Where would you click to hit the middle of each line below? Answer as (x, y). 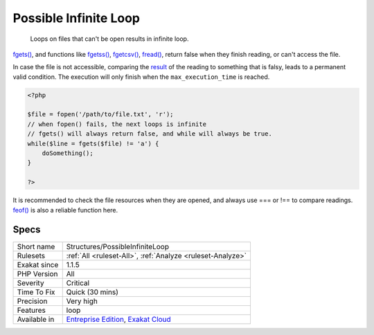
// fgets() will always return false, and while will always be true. (150, 134)
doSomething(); (68, 153)
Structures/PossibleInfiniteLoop (118, 246)
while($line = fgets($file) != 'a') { (93, 143)
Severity (30, 282)
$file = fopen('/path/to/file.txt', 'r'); (100, 115)
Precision (32, 301)
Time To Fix (36, 292)
